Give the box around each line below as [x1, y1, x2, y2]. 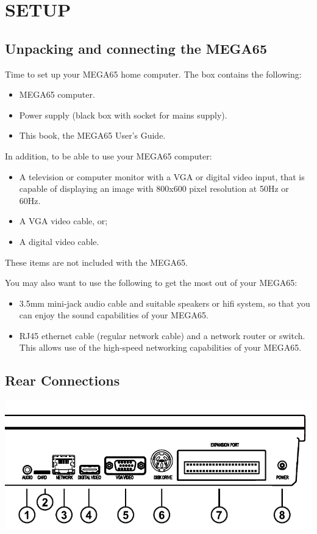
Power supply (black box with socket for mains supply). [19, 108, 227, 121]
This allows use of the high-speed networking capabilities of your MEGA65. [19, 341, 302, 354]
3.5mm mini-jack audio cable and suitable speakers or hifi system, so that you [19, 296, 310, 309]
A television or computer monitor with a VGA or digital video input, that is [19, 170, 305, 183]
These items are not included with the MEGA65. [5, 255, 188, 268]
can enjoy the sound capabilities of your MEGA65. [19, 309, 208, 321]
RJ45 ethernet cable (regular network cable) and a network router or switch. [19, 329, 305, 342]
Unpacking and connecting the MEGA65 [5, 38, 267, 57]
